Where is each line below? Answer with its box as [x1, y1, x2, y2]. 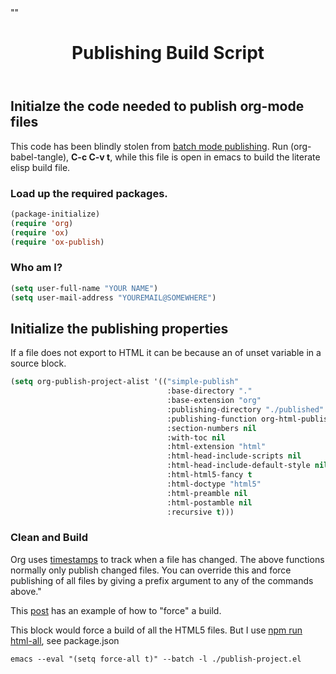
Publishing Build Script [71, 42, 265, 65]
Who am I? [10, 261, 63, 275]
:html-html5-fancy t [166, 470, 253, 480]
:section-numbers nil [166, 423, 257, 433]
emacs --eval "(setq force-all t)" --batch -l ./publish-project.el [10, 654, 302, 664]
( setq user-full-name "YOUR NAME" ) [10, 283, 159, 293]
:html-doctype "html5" [166, 479, 262, 489]
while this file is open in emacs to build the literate [114, 151, 321, 163]
